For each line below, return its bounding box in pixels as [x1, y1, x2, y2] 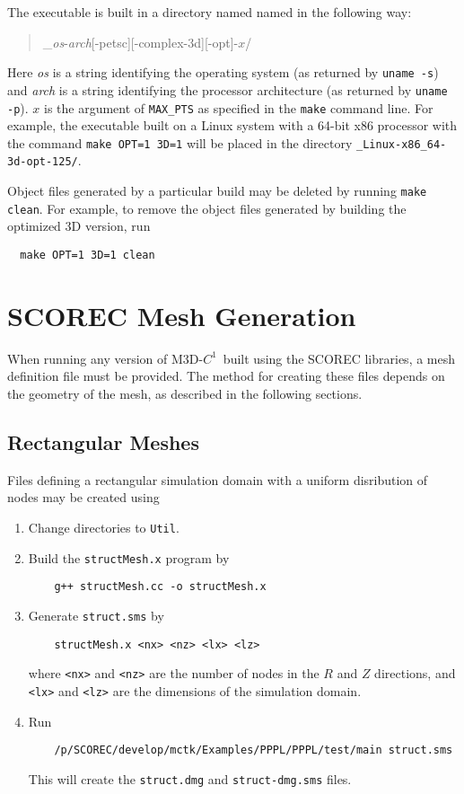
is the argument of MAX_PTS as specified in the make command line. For [44, 98, 433, 117]
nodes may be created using [7, 488, 160, 507]
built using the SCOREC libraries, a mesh [223, 348, 456, 367]
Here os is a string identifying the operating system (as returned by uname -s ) [7, 63, 439, 82]
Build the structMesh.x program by [28, 548, 230, 567]
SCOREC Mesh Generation [7, 296, 356, 333]
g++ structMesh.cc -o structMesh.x [54, 580, 267, 594]
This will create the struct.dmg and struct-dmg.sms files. [28, 769, 352, 788]
